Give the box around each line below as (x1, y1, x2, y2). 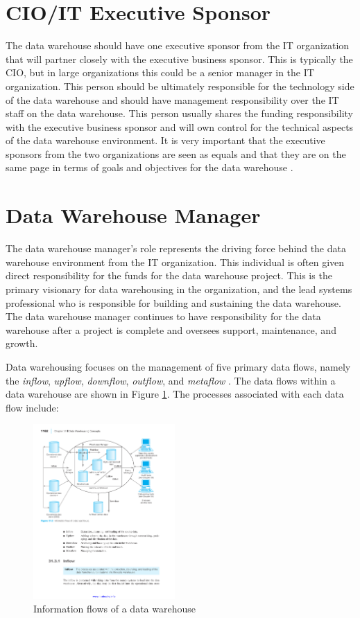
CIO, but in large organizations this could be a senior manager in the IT (6, 65, 314, 80)
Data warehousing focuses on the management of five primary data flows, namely (6, 359, 351, 373)
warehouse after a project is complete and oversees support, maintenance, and (6, 322, 336, 337)
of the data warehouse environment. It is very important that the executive (6, 133, 325, 148)
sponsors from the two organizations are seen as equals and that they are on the (6, 146, 346, 161)
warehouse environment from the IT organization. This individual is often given (6, 254, 345, 269)
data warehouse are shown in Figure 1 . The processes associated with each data (6, 387, 344, 401)
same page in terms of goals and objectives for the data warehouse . (6, 160, 293, 175)
